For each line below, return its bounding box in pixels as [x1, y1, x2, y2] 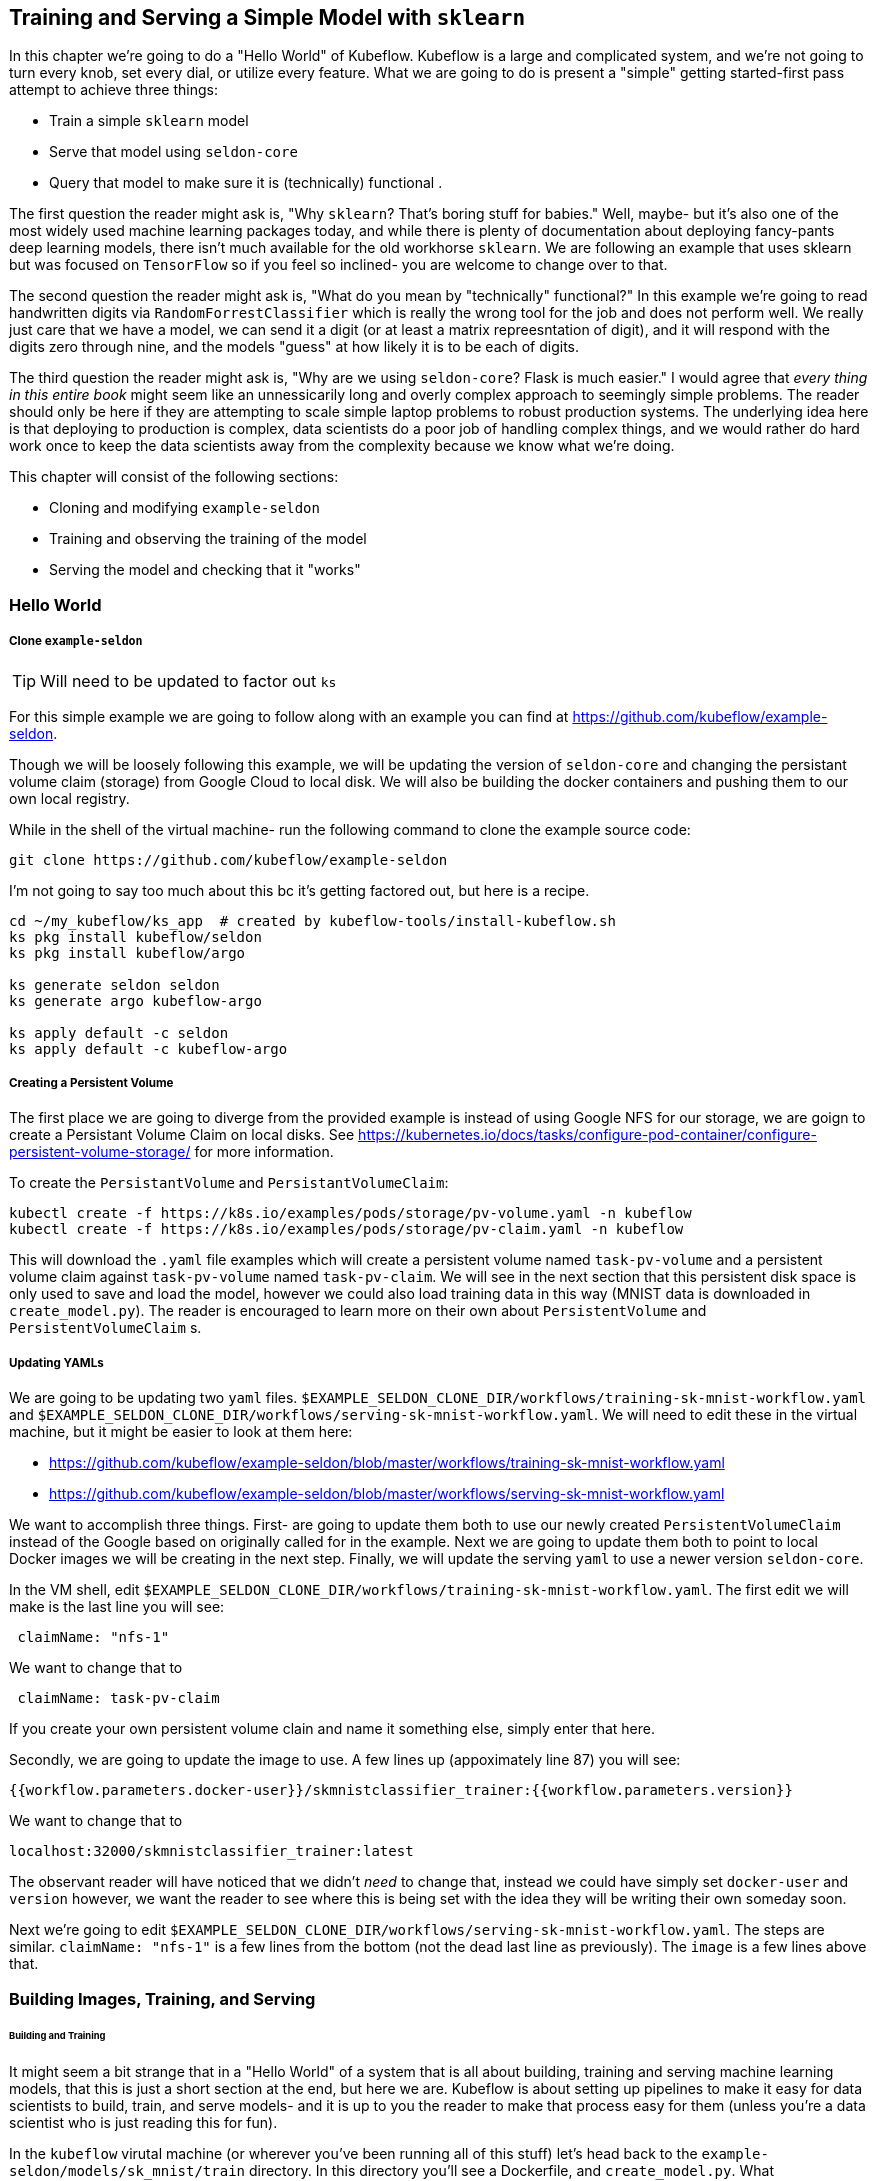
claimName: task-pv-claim [17, 1690, 220, 1707]
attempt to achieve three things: [9, 81, 218, 99]
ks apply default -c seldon [9, 1024, 229, 1041]
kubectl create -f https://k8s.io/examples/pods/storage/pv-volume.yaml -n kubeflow [9, 1205, 692, 1222]
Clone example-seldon [9, 634, 143, 649]
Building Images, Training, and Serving [9, 1988, 316, 2009]
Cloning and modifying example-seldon [49, 499, 320, 517]
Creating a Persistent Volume [9, 1075, 174, 1090]
